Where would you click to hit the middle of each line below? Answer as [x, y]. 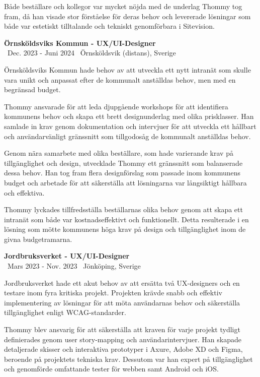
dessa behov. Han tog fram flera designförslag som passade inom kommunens [122, 173]
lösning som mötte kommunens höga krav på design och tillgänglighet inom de [125, 229]
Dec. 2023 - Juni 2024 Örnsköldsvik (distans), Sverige [92, 53]
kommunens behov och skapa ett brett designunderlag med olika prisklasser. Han [129, 116]
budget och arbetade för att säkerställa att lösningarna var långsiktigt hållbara [125, 182]
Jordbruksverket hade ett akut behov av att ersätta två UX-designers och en [122, 282]
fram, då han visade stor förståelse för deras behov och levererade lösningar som [127, 16]
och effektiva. [24, 192]
